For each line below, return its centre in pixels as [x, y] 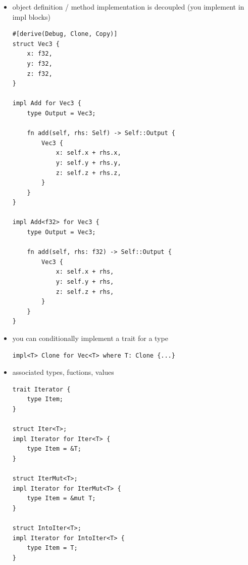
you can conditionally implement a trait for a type [90, 338]
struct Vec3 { [36, 44]
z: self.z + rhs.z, [88, 173]
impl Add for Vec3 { [47, 103]
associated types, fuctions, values [63, 372]
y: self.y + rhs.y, [88, 163]
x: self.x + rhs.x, [88, 153]
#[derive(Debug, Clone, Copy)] [65, 34]
